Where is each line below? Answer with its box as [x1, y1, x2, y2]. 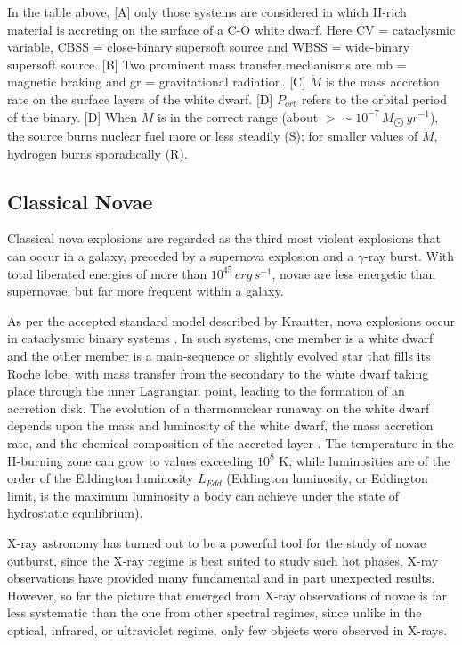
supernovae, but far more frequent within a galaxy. [7, 282, 284, 300]
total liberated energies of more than [7, 264, 207, 282]
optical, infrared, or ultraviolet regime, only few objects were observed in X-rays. [7, 620, 448, 639]
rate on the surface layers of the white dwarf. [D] [7, 89, 273, 108]
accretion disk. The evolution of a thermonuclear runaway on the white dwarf [7, 398, 430, 417]
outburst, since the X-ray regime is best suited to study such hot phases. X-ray [7, 551, 439, 569]
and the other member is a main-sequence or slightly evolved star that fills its [7, 346, 431, 364]
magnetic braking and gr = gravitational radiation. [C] [7, 72, 306, 91]
